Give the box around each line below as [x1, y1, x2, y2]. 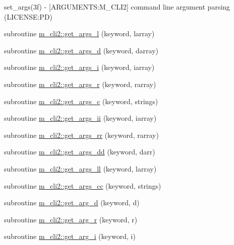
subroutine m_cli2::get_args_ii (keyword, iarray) [4, 113, 157, 123]
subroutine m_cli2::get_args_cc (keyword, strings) [4, 180, 161, 191]
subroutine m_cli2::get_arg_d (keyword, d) [4, 197, 140, 208]
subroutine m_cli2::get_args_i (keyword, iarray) [4, 62, 155, 72]
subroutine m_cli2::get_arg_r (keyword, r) [4, 214, 138, 224]
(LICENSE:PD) [4, 11, 53, 22]
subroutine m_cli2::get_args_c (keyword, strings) [4, 96, 158, 106]
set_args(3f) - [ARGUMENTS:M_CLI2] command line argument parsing [4, 2, 230, 12]
